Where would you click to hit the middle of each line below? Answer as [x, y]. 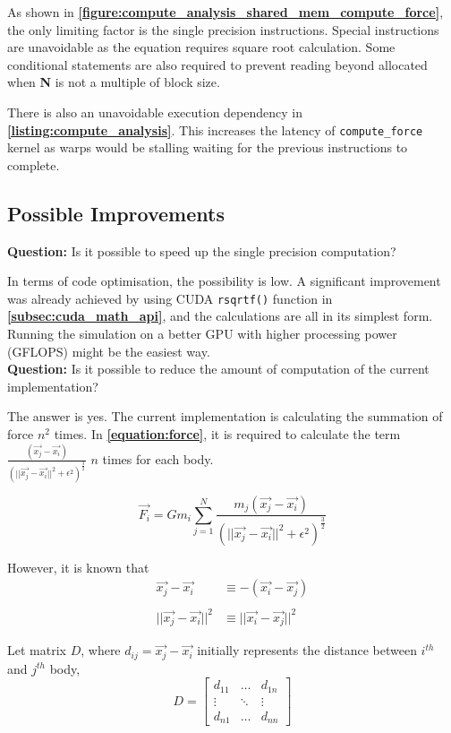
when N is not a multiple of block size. [114, 82]
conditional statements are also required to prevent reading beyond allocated [217, 64]
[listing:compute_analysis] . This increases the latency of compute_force [215, 129]
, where [101, 650]
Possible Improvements [116, 213]
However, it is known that [78, 567]
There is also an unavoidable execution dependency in [155, 112]
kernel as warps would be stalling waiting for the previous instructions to [208, 147]
